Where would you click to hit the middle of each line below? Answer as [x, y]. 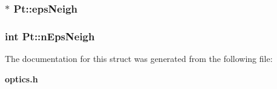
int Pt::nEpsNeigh [50, 36]
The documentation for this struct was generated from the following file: [139, 59]
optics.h [21, 78]
